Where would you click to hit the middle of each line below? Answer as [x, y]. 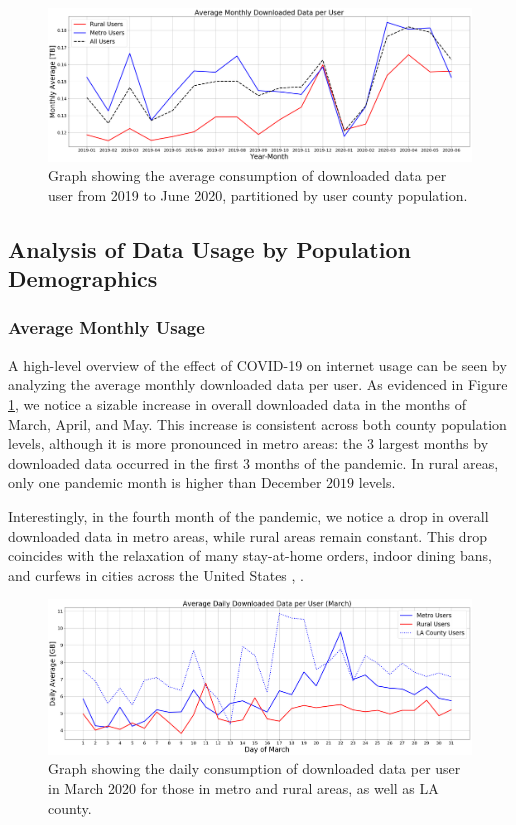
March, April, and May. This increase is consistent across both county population [257, 423]
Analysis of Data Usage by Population [209, 248]
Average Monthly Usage [106, 327]
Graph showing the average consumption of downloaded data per [247, 175]
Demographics [83, 278]
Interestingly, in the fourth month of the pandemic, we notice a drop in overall [248, 515]
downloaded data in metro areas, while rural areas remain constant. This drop [247, 535]
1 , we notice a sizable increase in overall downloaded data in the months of [237, 403]
